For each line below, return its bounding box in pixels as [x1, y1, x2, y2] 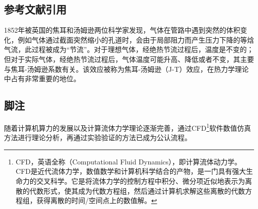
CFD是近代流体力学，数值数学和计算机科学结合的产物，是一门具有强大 [15, 166, 246, 176]
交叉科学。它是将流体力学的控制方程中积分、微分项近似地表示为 [36, 176, 245, 186]
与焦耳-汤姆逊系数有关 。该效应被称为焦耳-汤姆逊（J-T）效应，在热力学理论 [4, 63, 249, 74]
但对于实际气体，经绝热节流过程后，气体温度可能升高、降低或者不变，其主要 [4, 53, 254, 64]
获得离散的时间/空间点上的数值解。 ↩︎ [36, 195, 157, 206]
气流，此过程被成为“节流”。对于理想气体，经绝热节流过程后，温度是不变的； [4, 44, 254, 54]
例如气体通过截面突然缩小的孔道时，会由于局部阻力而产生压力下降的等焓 [17, 34, 254, 45]
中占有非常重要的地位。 [4, 73, 80, 84]
